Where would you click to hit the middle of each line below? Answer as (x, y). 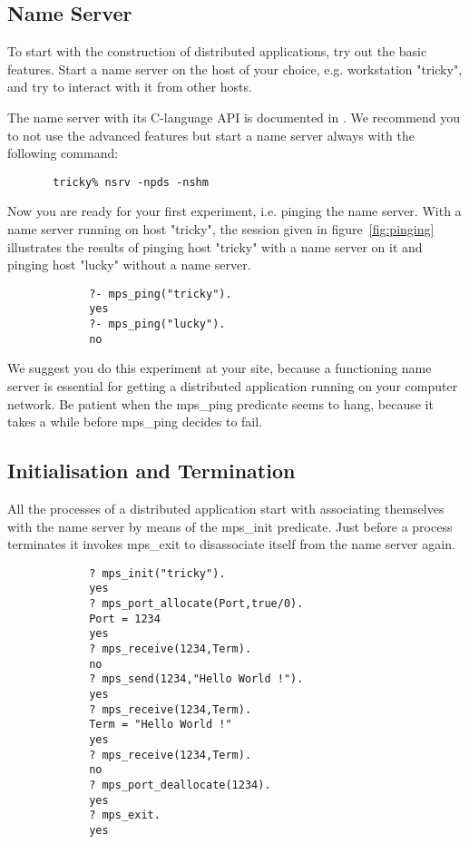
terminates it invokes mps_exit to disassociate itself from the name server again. (231, 544)
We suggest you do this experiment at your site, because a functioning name (220, 368)
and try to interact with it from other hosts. (130, 87)
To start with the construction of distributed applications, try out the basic (217, 51)
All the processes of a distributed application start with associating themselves (226, 508)
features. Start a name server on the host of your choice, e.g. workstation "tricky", (235, 69)
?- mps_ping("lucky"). (157, 324)
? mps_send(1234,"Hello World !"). (196, 679)
